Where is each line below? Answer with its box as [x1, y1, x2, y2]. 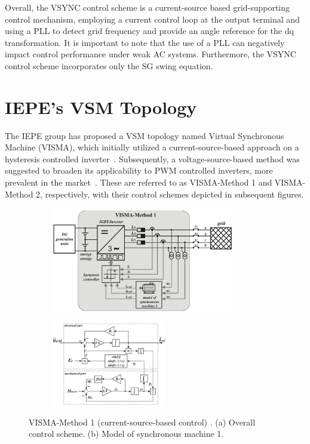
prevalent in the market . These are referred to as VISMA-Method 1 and [5, 176, 272, 189]
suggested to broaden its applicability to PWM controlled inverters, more [5, 164, 273, 177]
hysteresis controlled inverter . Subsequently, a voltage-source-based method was [5, 152, 300, 165]
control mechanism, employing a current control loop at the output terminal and [5, 13, 300, 25]
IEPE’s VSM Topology [5, 94, 197, 119]
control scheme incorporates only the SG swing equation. [5, 59, 213, 72]
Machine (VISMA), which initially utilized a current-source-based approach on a [5, 141, 299, 153]
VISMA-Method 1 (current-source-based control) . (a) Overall [29, 415, 256, 428]
